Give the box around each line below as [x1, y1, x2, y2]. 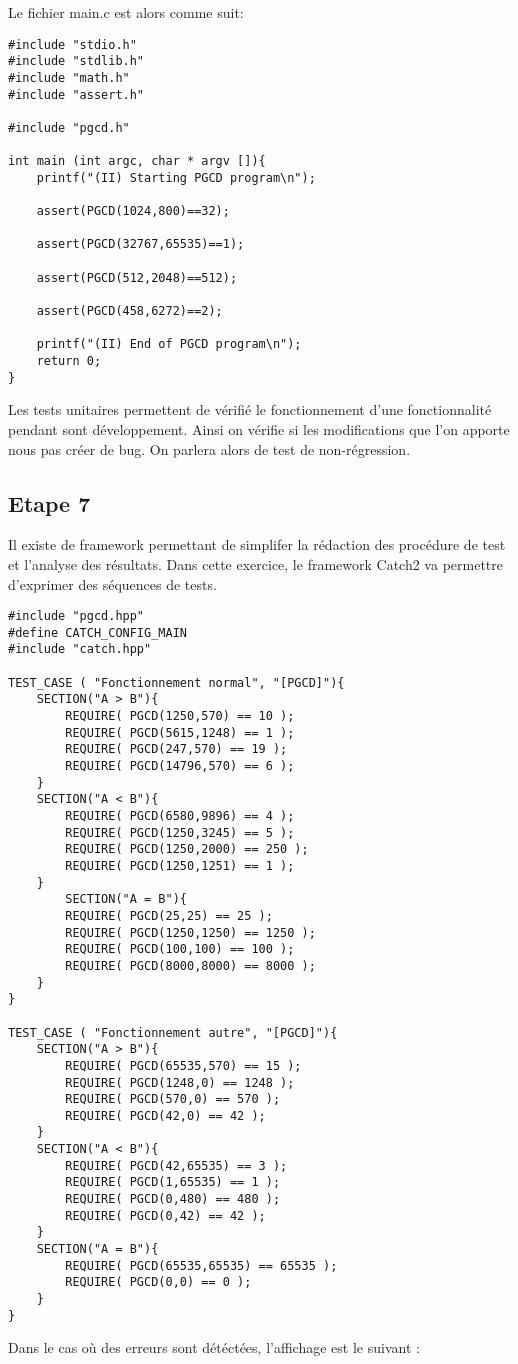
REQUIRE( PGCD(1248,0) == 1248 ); [65, 1075, 295, 1090]
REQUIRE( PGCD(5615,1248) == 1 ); [65, 725, 295, 740]
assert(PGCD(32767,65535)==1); [36, 237, 245, 252]
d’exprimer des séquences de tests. [8, 573, 217, 594]
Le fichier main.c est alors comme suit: [8, 2, 244, 22]
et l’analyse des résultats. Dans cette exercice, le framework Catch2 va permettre [8, 553, 503, 574]
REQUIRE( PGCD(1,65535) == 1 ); [65, 1175, 281, 1190]
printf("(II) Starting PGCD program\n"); [36, 170, 316, 185]
